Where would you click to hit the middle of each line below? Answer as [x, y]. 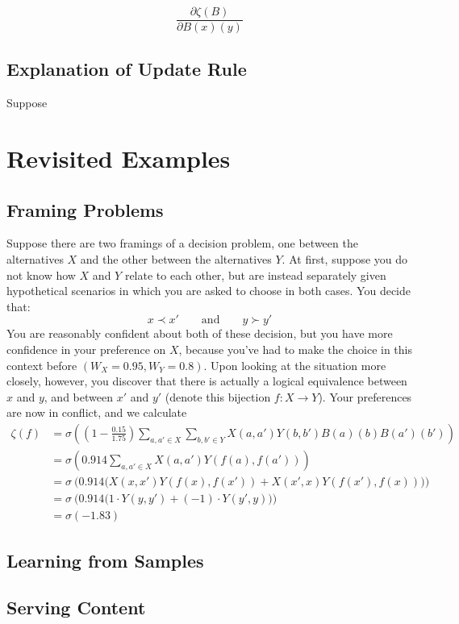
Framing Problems [85, 209]
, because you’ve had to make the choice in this [295, 349]
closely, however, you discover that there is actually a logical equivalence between [207, 381]
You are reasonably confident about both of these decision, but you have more [200, 333]
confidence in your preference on [86, 349]
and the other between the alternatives [176, 259]
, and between [78, 396]
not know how [41, 275]
